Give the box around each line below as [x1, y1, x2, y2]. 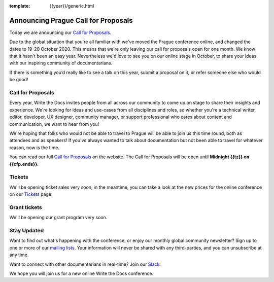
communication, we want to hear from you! [9, 121, 99, 127]
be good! [9, 77, 28, 83]
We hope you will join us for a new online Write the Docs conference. [9, 270, 154, 276]
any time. [9, 252, 29, 258]
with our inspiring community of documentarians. [9, 60, 113, 66]
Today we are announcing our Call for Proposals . [9, 29, 112, 36]
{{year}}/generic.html [49, 3, 94, 9]
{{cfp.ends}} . [9, 161, 39, 167]
